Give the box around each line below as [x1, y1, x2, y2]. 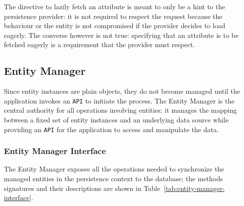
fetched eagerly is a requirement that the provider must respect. [4, 39, 195, 50]
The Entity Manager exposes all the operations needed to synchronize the [4, 164, 224, 174]
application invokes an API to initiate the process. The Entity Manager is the [4, 95, 235, 105]
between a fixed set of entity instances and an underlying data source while [4, 115, 229, 125]
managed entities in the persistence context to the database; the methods [4, 173, 223, 184]
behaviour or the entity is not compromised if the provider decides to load [4, 20, 225, 31]
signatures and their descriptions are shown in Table [4, 183, 161, 193]
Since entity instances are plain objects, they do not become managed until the [4, 86, 241, 96]
